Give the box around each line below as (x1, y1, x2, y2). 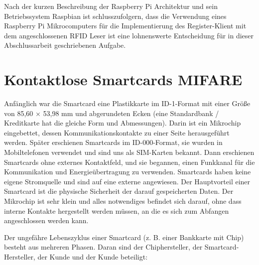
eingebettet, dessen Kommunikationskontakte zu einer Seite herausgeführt (4, 127, 230, 137)
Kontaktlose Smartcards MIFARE (4, 69, 243, 90)
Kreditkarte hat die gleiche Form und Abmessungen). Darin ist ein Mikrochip (4, 118, 241, 128)
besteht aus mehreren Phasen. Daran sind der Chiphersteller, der (4, 242, 203, 252)
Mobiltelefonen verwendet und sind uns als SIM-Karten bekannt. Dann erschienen (4, 147, 255, 157)
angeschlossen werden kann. (4, 215, 89, 226)
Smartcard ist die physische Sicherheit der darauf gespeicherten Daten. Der (4, 186, 234, 196)
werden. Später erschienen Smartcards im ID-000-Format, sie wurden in (4, 137, 223, 147)
